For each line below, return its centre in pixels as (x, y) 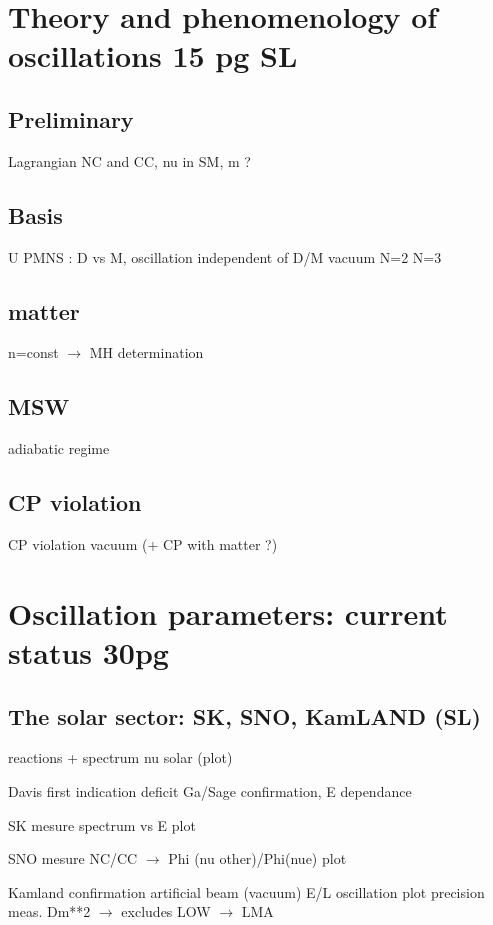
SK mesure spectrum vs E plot (102, 824)
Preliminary (71, 118)
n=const (33, 352)
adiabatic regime (59, 448)
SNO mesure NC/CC (73, 858)
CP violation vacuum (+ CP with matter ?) (143, 543)
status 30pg (88, 651)
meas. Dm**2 (49, 911)
